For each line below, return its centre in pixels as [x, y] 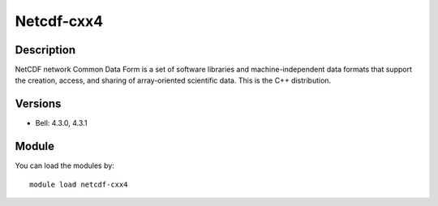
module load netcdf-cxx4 [79, 184]
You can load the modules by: [65, 165]
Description [45, 50]
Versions [38, 104]
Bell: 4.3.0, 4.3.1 [61, 123]
